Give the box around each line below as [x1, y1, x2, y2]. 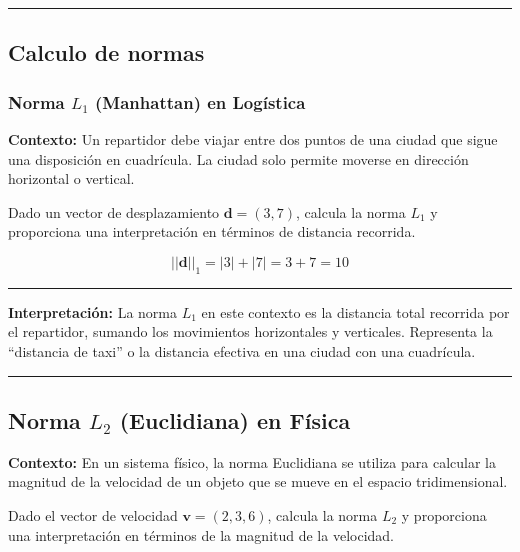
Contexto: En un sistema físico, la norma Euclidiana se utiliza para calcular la [8, 451, 496, 472]
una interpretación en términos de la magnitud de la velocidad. [8, 524, 394, 545]
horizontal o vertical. [8, 168, 135, 189]
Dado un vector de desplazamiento [8, 201, 220, 222]
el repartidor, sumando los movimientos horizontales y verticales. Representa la [8, 321, 493, 342]
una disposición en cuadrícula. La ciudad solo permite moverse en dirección [8, 148, 469, 169]
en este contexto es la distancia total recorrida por [201, 301, 510, 322]
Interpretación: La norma [8, 301, 178, 322]
